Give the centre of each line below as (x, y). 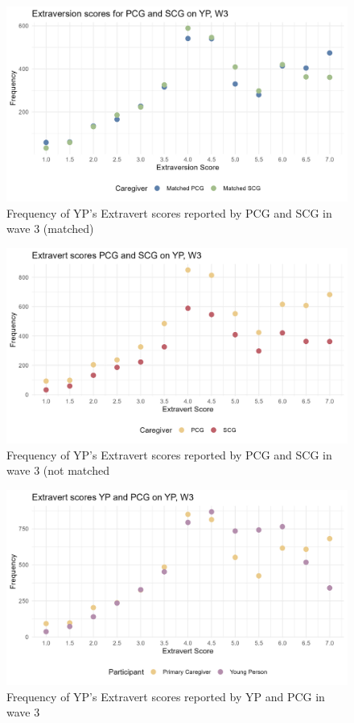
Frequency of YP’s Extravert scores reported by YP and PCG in (166, 696)
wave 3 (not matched (58, 470)
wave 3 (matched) (50, 229)
